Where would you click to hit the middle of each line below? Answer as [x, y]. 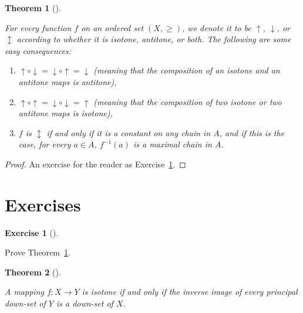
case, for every [45, 144]
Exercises [43, 204]
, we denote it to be [217, 27]
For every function [38, 27]
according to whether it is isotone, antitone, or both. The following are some [154, 39]
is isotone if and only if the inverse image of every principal [190, 292]
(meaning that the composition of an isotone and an [187, 70]
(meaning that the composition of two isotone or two [188, 101]
